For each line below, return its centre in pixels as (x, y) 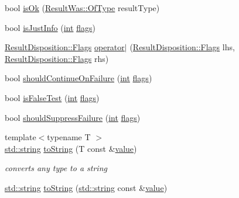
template (21, 137)
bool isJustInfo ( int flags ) (50, 27)
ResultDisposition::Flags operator (65, 47)
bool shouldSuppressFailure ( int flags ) (73, 117)
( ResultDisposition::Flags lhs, (182, 47)
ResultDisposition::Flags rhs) (57, 58)
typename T (69, 137)
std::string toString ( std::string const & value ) (86, 187)
